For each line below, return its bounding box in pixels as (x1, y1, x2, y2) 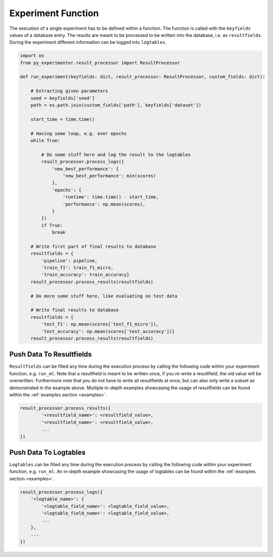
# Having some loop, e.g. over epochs (30, 130, 127, 136)
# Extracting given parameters (30, 88, 108, 94)
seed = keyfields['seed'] (30, 95, 95, 101)
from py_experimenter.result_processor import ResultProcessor (20, 60, 180, 66)
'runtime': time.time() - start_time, (62, 194, 159, 200)
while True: (30, 138, 61, 143)
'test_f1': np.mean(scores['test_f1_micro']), (41, 321, 159, 327)
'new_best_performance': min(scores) (62, 173, 156, 179)
